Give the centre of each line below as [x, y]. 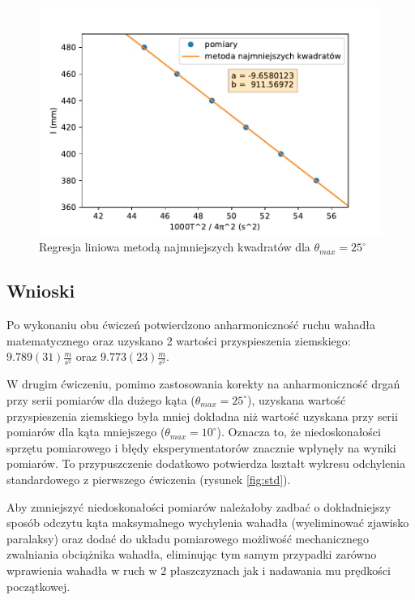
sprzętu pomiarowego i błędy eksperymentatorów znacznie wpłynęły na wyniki [201, 447]
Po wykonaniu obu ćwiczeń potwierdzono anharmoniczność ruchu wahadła [191, 325]
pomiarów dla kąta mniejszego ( [86, 432]
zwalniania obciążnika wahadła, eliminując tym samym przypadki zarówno [192, 554]
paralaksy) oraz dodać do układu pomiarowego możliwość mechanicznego [188, 538]
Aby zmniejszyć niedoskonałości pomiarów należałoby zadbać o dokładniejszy [199, 506]
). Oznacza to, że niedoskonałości [299, 432]
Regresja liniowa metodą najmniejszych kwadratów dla [175, 247]
